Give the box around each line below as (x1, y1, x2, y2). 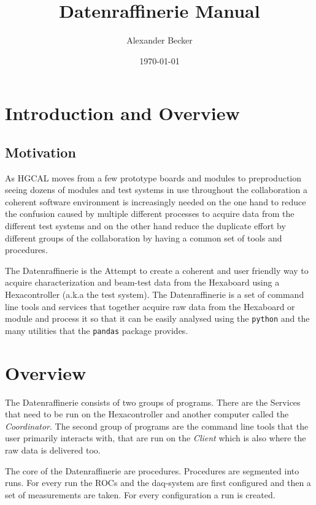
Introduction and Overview (5, 101, 240, 126)
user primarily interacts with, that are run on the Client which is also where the (5, 431, 306, 444)
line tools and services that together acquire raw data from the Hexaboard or (5, 300, 295, 313)
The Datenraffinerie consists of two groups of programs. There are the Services (5, 395, 301, 408)
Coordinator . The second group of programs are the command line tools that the (5, 419, 309, 432)
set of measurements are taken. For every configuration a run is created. (5, 488, 276, 501)
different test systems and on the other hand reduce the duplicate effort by (5, 219, 286, 232)
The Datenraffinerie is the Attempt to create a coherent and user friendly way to (5, 264, 309, 276)
